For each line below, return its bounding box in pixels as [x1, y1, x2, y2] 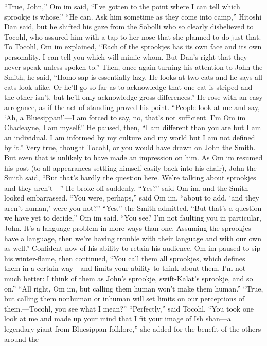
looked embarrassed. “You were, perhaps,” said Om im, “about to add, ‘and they [4, 192, 259, 203]
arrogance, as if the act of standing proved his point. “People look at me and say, [4, 101, 260, 112]
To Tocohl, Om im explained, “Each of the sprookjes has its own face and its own [4, 41, 262, 52]
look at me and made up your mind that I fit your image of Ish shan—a [4, 313, 231, 324]
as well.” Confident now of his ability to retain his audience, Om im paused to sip [4, 243, 261, 253]
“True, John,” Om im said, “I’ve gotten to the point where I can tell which [4, 1, 240, 11]
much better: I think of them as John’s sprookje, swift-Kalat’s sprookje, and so [4, 273, 253, 284]
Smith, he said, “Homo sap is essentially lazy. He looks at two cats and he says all [4, 71, 262, 82]
